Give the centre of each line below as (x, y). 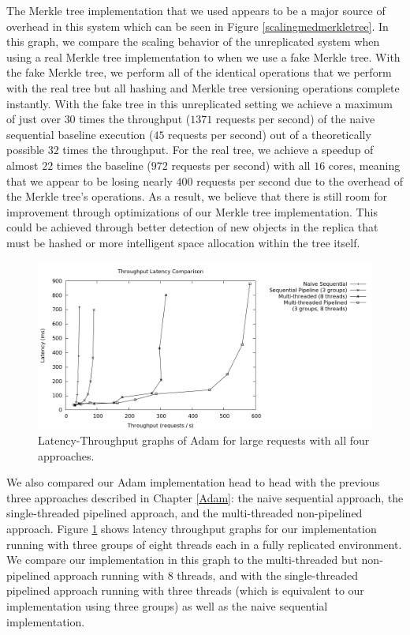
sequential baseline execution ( (80, 134)
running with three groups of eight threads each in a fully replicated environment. (204, 544)
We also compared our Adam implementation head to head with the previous (193, 482)
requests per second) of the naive (295, 119)
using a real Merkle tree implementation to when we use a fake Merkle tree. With (203, 56)
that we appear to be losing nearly (89, 180)
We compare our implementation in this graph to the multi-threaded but (182, 560)
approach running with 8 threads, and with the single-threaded (206, 575)
